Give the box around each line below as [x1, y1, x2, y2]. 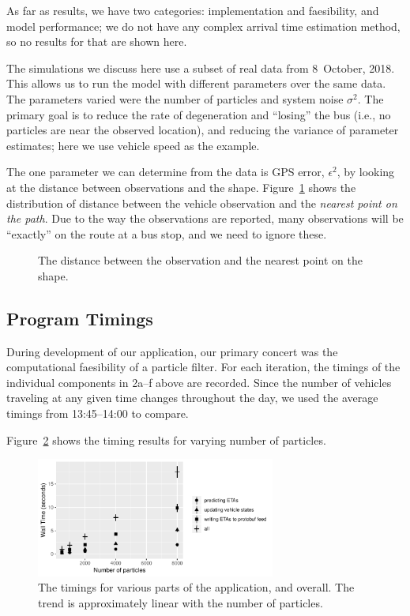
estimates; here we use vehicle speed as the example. [6, 137, 260, 153]
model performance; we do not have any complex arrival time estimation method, [6, 17, 401, 34]
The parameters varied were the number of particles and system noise [6, 90, 344, 107]
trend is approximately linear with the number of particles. [38, 594, 323, 610]
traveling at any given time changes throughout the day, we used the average [6, 389, 378, 406]
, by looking [337, 163, 395, 180]
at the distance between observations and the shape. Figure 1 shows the [6, 178, 356, 195]
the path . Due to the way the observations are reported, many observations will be [6, 210, 404, 227]
